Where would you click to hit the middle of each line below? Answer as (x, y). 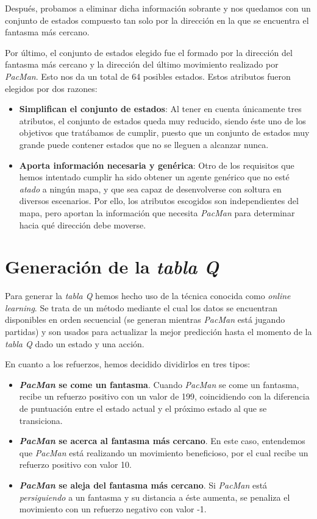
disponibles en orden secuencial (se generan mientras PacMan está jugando (145, 320)
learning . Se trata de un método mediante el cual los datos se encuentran (141, 307)
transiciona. (41, 420)
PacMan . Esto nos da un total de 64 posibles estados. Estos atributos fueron (148, 76)
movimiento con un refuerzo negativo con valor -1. (113, 509)
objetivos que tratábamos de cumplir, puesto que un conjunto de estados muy (164, 132)
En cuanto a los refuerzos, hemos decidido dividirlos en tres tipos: (128, 364)
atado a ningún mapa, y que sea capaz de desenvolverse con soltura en (150, 189)
